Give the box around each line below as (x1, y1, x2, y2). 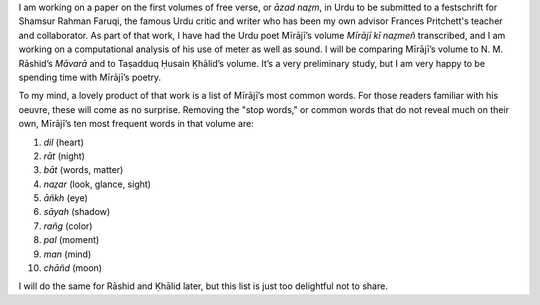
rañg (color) (43, 220, 93, 232)
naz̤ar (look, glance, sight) (43, 178, 152, 190)
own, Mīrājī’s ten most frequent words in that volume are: (18, 118, 254, 130)
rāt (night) (43, 150, 85, 162)
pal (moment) (43, 234, 100, 246)
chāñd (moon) (43, 262, 103, 274)
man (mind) (43, 248, 92, 260)
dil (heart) (43, 136, 85, 148)
